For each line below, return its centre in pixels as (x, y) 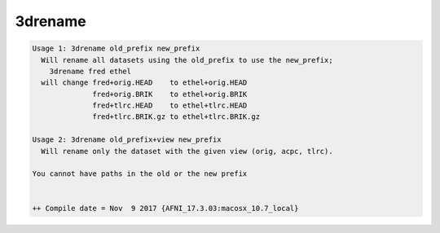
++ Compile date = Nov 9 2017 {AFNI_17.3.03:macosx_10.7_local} (165, 208)
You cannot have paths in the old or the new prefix (140, 174)
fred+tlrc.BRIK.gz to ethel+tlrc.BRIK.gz (176, 117)
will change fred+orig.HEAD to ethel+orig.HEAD (144, 83)
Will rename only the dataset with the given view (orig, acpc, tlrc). (187, 151)
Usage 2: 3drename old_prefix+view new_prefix (127, 140)
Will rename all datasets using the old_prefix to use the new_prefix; (187, 60)
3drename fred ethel (90, 71)
